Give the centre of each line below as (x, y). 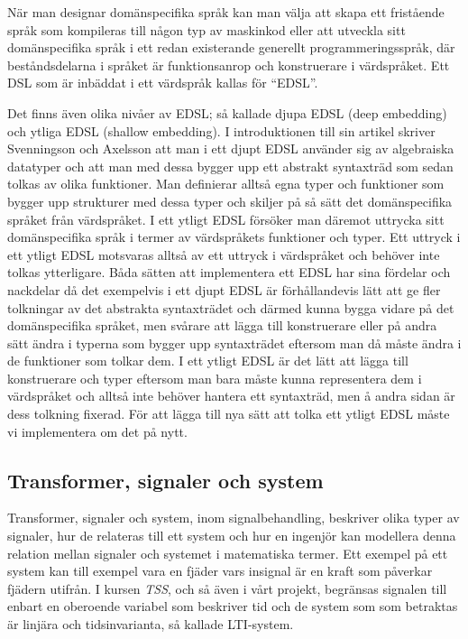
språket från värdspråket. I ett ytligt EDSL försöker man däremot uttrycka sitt (226, 219)
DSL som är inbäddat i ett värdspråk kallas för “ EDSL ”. (163, 83)
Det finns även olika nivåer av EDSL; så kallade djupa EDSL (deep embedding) (227, 112)
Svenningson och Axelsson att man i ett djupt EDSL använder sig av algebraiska (231, 148)
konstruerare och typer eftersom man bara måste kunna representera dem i (215, 378)
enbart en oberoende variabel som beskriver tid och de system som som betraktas (233, 606)
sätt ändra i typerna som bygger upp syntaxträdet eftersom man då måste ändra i (234, 343)
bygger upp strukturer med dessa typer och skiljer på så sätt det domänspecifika (230, 201)
